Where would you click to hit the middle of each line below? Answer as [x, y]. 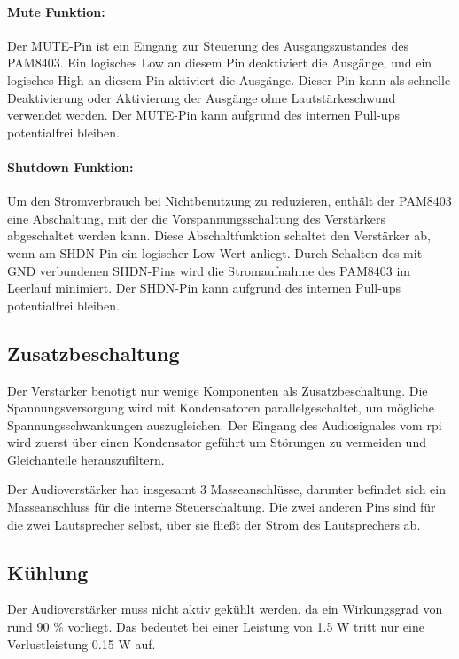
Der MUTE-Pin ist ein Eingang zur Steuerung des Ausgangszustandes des [208, 45]
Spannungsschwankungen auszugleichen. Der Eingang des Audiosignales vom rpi [225, 424]
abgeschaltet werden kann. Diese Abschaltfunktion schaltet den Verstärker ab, [219, 235]
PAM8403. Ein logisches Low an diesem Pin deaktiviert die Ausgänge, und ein [220, 63]
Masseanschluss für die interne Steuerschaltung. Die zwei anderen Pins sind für [222, 507]
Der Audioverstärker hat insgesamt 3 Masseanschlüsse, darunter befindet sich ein [226, 489]
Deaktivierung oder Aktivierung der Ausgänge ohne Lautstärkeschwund [202, 97]
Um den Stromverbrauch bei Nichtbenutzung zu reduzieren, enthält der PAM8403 [229, 201]
